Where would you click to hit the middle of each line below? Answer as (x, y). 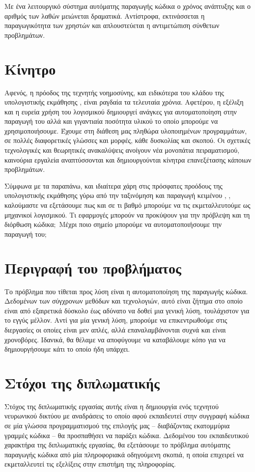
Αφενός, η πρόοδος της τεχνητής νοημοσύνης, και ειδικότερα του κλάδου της (114, 92)
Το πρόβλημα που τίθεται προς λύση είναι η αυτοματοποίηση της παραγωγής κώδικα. (126, 291)
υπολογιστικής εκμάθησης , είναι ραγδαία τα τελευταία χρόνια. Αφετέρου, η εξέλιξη (124, 102)
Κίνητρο (30, 69)
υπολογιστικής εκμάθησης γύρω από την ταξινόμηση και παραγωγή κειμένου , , (118, 195)
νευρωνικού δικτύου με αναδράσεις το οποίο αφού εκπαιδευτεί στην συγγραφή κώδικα (127, 416)
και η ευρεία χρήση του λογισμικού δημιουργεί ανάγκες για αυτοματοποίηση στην (121, 111)
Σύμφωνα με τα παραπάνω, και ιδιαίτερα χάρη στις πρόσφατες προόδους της (113, 185)
